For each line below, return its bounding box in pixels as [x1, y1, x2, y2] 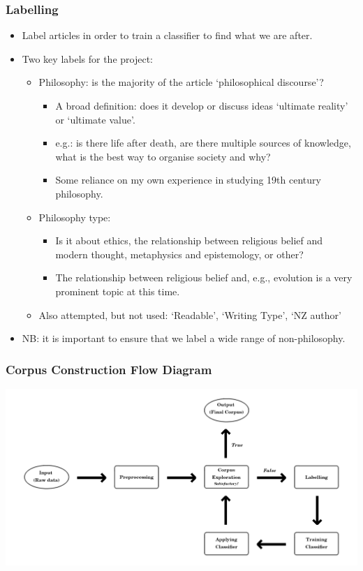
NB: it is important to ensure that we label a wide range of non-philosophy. [22, 331, 346, 346]
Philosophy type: [38, 209, 111, 224]
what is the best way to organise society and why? [55, 149, 271, 163]
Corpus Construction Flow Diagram [6, 360, 212, 378]
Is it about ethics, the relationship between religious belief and [55, 233, 323, 248]
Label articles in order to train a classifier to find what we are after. [22, 28, 313, 43]
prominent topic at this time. [55, 283, 180, 298]
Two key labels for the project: [22, 51, 154, 66]
